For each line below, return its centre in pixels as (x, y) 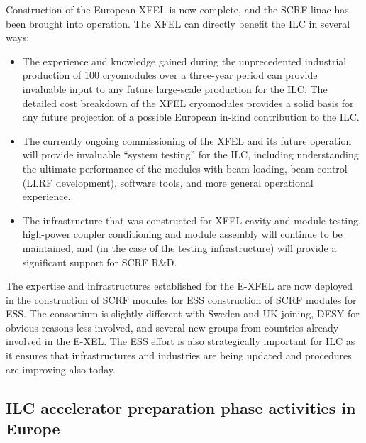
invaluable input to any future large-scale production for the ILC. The (175, 88)
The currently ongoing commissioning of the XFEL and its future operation (187, 140)
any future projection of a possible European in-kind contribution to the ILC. (191, 117)
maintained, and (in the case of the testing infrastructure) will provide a (179, 247)
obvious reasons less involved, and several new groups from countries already (172, 327)
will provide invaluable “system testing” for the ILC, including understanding (190, 154)
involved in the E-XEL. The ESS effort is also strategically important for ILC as (181, 341)
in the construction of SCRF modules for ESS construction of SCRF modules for (181, 299)
